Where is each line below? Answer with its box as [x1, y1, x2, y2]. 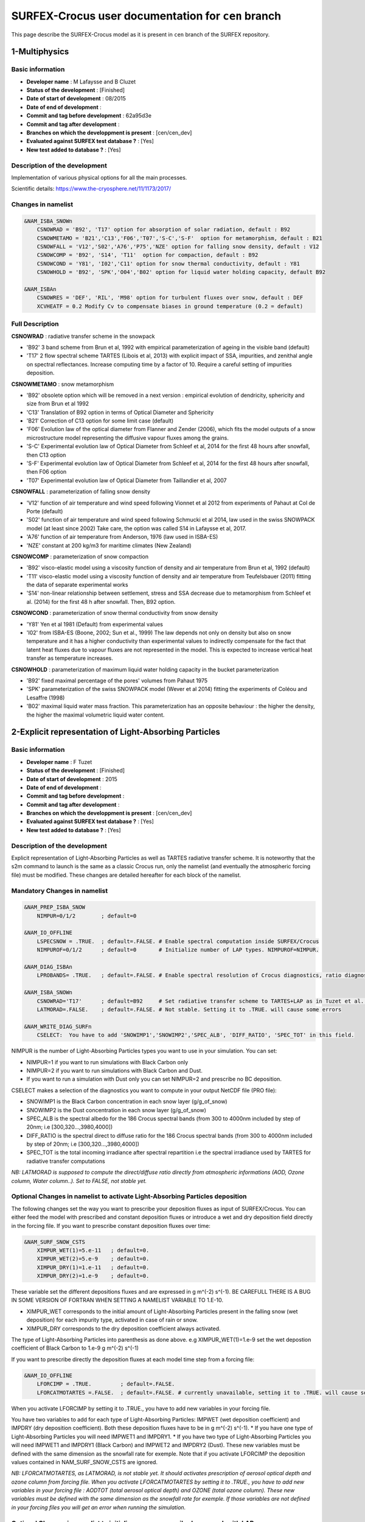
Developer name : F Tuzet [26, 758, 92, 765]
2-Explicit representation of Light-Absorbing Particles [11, 727, 220, 737]
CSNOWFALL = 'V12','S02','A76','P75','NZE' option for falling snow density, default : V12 [36, 244, 319, 250]
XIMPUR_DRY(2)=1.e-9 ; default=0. [36, 1272, 150, 1280]
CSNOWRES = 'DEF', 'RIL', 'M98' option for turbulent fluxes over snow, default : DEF [36, 294, 304, 301]
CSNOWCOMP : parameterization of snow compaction [11, 553, 149, 560]
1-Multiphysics [11, 46, 69, 57]
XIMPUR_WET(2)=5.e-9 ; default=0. [36, 1255, 150, 1263]
